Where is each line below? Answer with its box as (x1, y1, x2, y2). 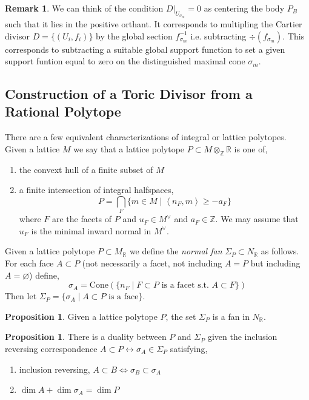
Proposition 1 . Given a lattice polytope (5, 310, 158, 322)
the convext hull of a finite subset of (19, 163, 153, 175)
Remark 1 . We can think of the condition (5, 2, 164, 14)
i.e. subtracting (190, 29, 247, 42)
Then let (5, 290, 37, 302)
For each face (5, 256, 54, 269)
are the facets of (51, 212, 112, 225)
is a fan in (212, 310, 250, 322)
